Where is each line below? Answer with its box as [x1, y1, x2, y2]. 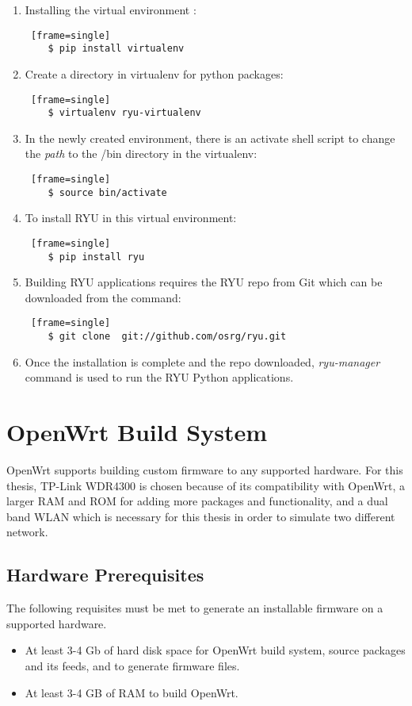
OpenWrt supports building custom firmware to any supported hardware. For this [6, 462, 403, 478]
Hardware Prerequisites [6, 562, 204, 587]
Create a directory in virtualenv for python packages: [25, 65, 284, 82]
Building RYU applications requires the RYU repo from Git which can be [25, 274, 383, 290]
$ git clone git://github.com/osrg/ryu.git [48, 331, 287, 343]
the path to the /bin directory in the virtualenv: [25, 145, 257, 162]
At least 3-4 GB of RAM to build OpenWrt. [25, 684, 238, 700]
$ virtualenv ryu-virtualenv [48, 107, 201, 119]
